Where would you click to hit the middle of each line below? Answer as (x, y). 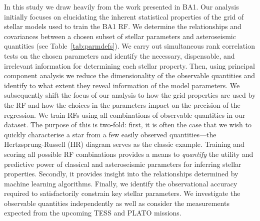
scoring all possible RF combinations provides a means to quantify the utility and (129, 154)
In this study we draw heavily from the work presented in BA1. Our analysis (121, 7)
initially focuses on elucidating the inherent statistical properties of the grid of (124, 16)
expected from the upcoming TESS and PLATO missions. (93, 213)
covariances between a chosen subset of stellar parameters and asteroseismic (120, 36)
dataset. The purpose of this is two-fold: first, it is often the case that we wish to (128, 125)
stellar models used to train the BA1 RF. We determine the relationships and (123, 26)
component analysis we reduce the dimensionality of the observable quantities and (130, 75)
